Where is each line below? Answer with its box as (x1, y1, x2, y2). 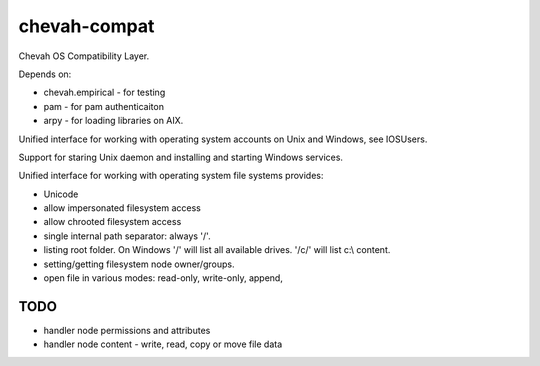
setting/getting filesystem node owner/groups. (43, 258, 235, 270)
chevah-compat (18, 15, 155, 37)
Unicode (43, 188, 79, 200)
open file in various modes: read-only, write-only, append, (43, 272, 284, 284)
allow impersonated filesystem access (43, 202, 202, 214)
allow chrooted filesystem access (43, 216, 182, 228)
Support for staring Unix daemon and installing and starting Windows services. (18, 151, 344, 163)
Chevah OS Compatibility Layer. (18, 50, 150, 62)
